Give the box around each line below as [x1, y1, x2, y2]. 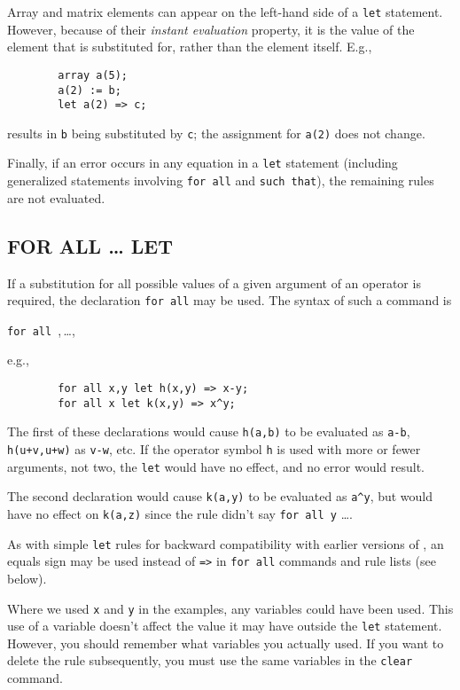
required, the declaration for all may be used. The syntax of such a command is [7, 291, 452, 310]
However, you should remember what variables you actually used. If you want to [7, 633, 444, 652]
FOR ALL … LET [7, 231, 174, 259]
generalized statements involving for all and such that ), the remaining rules [7, 171, 434, 190]
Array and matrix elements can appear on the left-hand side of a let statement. [7, 3, 443, 20]
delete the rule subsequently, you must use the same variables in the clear [7, 651, 413, 670]
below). [7, 568, 47, 587]
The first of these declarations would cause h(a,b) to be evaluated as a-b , [7, 422, 410, 441]
